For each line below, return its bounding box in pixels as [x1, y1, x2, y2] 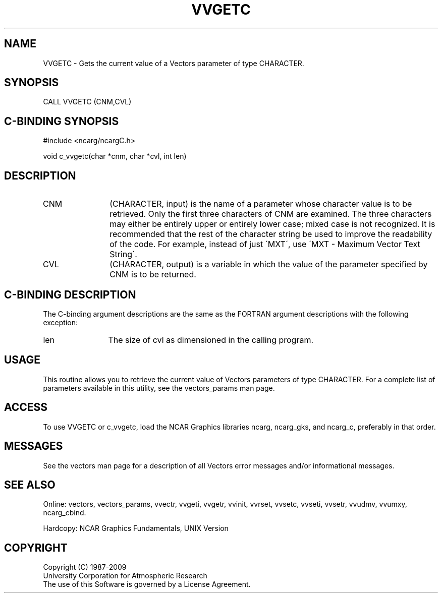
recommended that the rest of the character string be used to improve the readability [109, 229, 432, 240]
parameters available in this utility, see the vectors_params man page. [43, 383, 275, 392]
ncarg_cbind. [43, 508, 86, 517]
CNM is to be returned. [109, 269, 196, 280]
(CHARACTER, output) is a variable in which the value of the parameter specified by [109, 259, 428, 270]
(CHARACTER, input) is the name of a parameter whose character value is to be [109, 199, 412, 209]
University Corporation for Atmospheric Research [43, 571, 207, 580]
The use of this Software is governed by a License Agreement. [43, 580, 251, 589]
